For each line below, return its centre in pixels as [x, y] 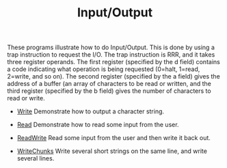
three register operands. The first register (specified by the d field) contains [113, 62]
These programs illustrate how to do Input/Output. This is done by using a [111, 47]
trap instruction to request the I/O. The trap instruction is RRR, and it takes [111, 55]
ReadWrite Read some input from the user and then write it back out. [113, 138]
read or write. [26, 98]
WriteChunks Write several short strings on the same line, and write [112, 151]
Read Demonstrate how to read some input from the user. [98, 125]
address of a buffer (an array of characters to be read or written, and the [109, 84]
